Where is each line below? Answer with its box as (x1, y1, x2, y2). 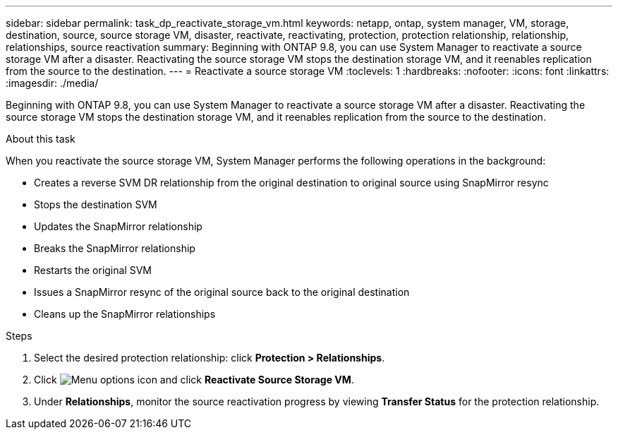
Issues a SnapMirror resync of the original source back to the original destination (34, 286, 410, 298)
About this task (6, 133, 75, 145)
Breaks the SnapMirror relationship (34, 242, 195, 254)
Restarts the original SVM (34, 264, 152, 276)
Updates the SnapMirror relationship (34, 220, 202, 232)
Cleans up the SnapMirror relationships (34, 308, 216, 320)
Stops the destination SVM (34, 198, 157, 210)
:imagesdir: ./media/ (6, 77, 99, 89)
